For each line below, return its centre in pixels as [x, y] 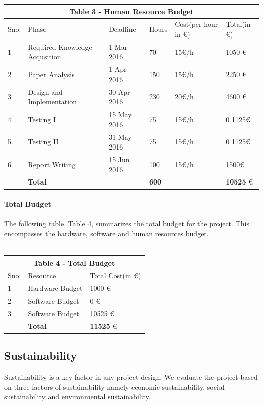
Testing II [43, 142]
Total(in [238, 24]
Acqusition [45, 57]
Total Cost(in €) [115, 275]
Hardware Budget [55, 288]
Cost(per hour [196, 24]
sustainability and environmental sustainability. [77, 397]
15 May [120, 114]
